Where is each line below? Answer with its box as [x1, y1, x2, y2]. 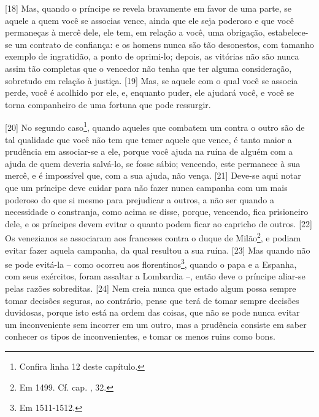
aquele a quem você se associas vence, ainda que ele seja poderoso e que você [5, 14, 294, 26]
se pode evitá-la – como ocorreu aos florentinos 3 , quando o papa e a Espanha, [5, 256, 297, 270]
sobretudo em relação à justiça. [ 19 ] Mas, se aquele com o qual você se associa [5, 74, 298, 87]
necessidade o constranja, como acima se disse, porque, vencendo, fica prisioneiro [5, 205, 309, 218]
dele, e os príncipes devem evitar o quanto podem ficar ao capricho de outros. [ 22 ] [5, 217, 312, 230]
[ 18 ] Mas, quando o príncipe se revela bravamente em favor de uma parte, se [5, 2, 292, 14]
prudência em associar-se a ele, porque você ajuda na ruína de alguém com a [5, 145, 293, 158]
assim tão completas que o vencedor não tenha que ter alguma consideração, [5, 61, 292, 74]
